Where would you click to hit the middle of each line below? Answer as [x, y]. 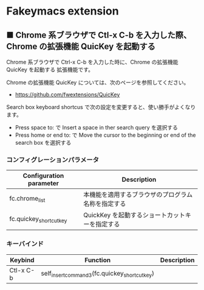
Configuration [43, 176]
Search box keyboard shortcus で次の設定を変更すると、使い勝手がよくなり [101, 107]
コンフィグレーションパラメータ [53, 160]
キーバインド [25, 244]
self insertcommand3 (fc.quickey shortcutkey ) [98, 274]
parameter [44, 183]
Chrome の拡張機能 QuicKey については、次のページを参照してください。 [98, 82]
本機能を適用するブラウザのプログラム [138, 195]
